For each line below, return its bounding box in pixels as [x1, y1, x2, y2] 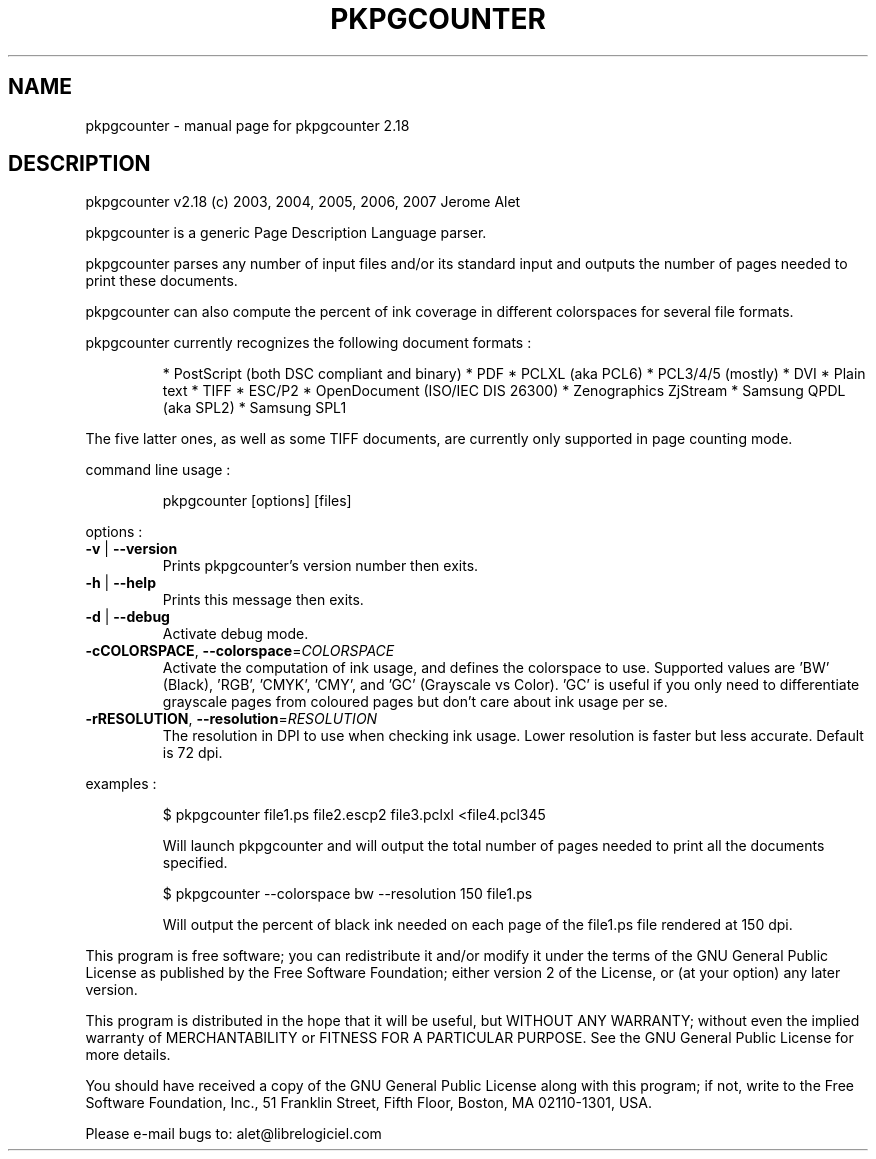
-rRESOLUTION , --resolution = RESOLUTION [85, 710, 378, 728]
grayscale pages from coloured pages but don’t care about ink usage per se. [162, 693, 668, 711]
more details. [85, 1046, 171, 1064]
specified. [162, 854, 228, 872]
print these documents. [85, 272, 238, 290]
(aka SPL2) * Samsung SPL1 [162, 399, 347, 417]
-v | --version [85, 540, 178, 558]
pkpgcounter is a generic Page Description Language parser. [85, 224, 487, 242]
